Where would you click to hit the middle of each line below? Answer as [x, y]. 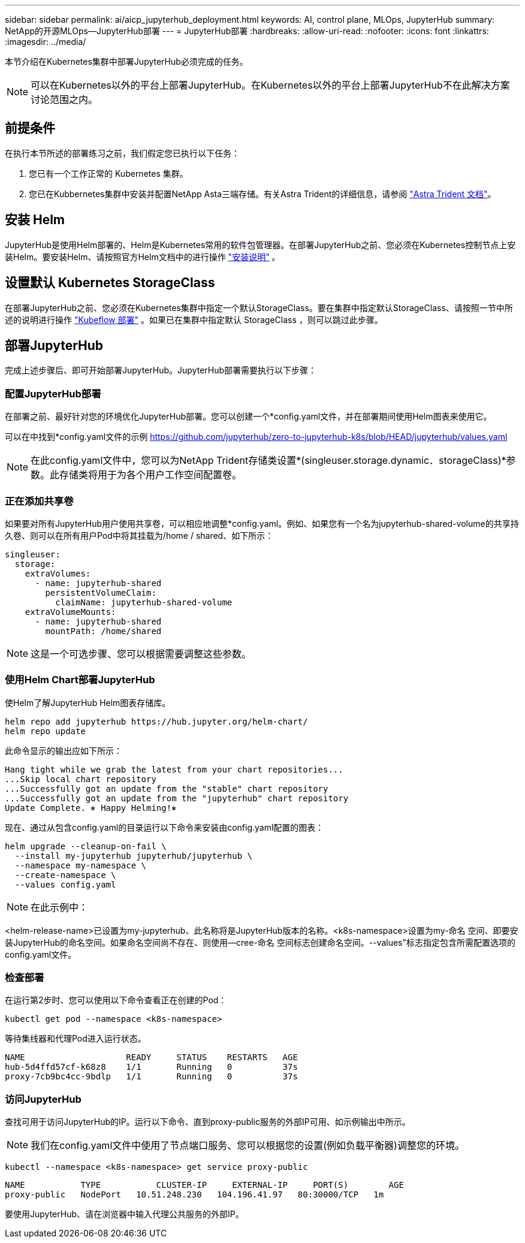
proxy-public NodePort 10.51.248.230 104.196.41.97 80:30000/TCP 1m [194, 1195]
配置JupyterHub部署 [53, 393]
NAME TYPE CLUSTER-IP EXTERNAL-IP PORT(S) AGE [204, 1185]
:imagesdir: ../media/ [46, 42]
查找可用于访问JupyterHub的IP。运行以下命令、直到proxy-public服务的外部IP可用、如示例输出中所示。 [208, 1122]
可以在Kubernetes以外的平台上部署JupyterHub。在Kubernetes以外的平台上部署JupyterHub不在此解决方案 [270, 85]
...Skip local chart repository [81, 779]
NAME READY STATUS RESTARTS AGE [151, 1058]
